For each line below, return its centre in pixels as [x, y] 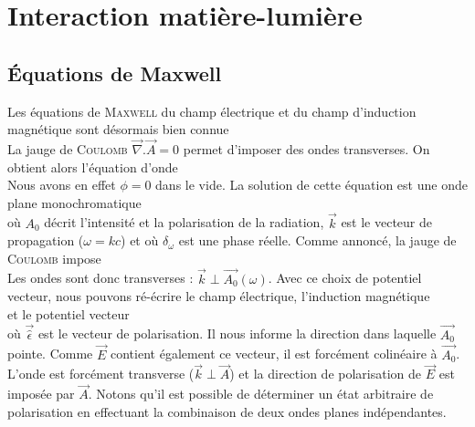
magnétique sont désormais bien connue [118, 129]
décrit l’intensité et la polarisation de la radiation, [184, 222]
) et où [140, 240]
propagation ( [46, 240]
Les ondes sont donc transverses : [100, 278]
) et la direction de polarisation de [326, 374]
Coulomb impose [54, 258]
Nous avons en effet [62, 185]
